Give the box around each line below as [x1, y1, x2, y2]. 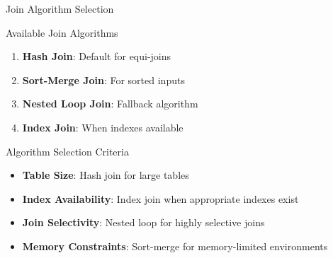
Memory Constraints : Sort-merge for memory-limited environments [22, 238, 328, 253]
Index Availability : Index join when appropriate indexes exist [22, 191, 299, 206]
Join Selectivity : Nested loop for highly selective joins [22, 215, 265, 230]
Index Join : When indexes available [22, 119, 184, 134]
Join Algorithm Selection [6, 1, 114, 16]
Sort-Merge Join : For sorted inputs [22, 72, 185, 87]
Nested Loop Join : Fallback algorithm [22, 96, 198, 111]
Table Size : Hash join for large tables [22, 168, 189, 182]
